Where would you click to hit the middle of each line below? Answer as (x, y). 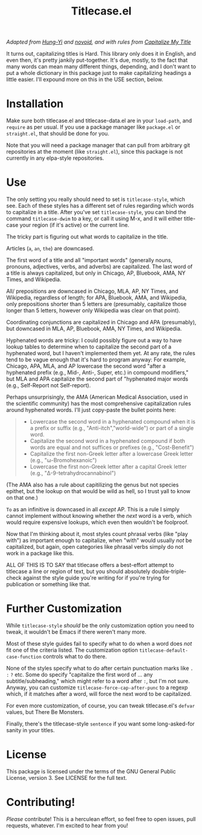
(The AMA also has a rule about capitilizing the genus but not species (93, 485)
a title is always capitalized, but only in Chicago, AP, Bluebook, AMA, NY (96, 273)
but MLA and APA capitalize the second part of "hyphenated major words (97, 379)
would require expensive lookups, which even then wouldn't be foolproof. (97, 522)
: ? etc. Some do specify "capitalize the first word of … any (80, 675)
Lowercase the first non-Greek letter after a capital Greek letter (108, 467)
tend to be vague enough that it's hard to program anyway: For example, (96, 360)
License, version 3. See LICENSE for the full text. (67, 778)
